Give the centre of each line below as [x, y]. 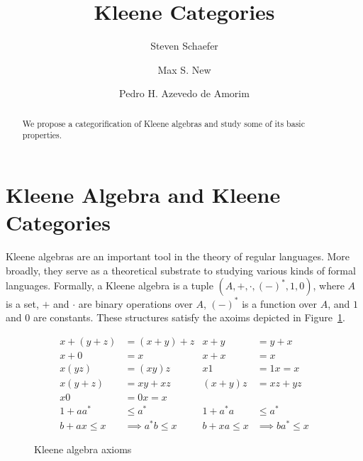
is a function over [280, 303]
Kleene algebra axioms [83, 449]
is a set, [22, 303]
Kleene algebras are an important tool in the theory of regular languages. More [178, 256]
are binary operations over [135, 303]
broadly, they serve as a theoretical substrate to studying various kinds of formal [181, 270]
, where [329, 285]
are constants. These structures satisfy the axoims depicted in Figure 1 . [189, 317]
